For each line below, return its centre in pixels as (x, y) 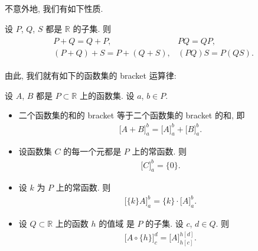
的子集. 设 (164, 223)
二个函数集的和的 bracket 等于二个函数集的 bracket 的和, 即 (132, 115)
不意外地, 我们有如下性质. (54, 8)
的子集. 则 (92, 28)
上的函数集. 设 (107, 95)
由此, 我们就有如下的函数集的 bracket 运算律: (91, 75)
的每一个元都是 (92, 151)
